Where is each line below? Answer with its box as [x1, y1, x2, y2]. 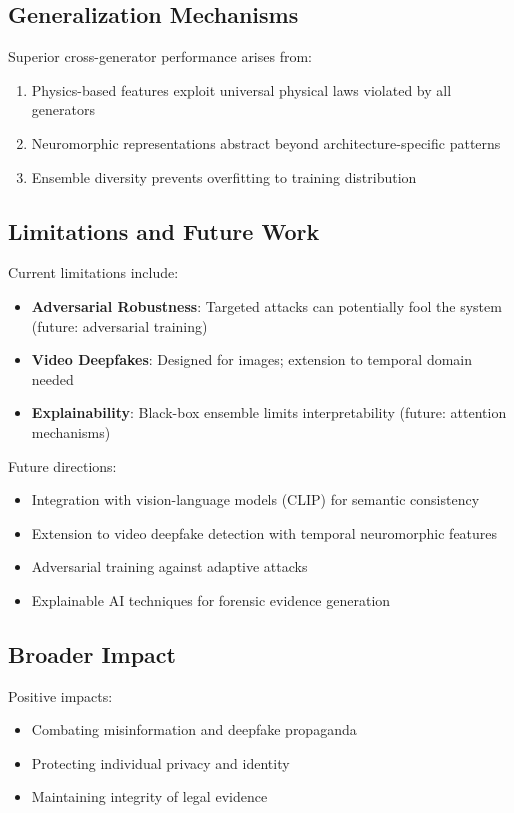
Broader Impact [8, 638, 176, 669]
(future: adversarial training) [31, 315, 208, 336]
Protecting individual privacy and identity [31, 752, 290, 773]
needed [31, 368, 74, 389]
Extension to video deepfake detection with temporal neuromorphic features [31, 522, 498, 543]
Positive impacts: [8, 685, 113, 706]
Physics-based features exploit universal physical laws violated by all [31, 79, 452, 100]
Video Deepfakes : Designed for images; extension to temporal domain [31, 349, 473, 370]
